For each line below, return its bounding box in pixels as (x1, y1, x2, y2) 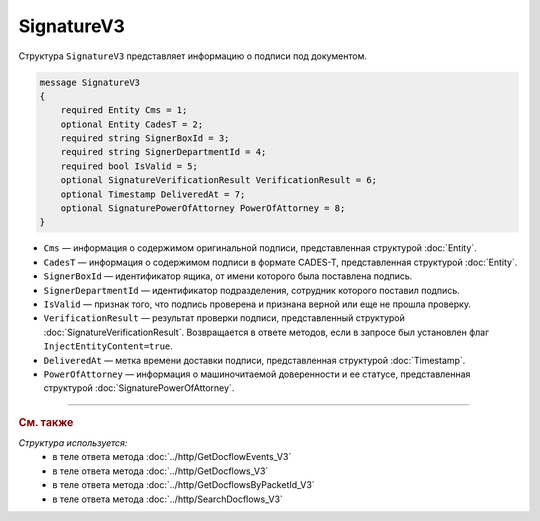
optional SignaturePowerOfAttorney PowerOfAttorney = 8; (60, 203, 346, 214)
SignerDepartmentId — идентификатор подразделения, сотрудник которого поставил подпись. (43, 284, 460, 296)
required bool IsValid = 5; (60, 160, 199, 172)
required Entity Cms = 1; (60, 105, 188, 116)
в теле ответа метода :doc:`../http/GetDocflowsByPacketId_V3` (52, 479, 315, 491)
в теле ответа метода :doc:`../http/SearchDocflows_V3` (52, 493, 284, 505)
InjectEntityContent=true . (43, 340, 174, 352)
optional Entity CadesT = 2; (60, 118, 204, 130)
